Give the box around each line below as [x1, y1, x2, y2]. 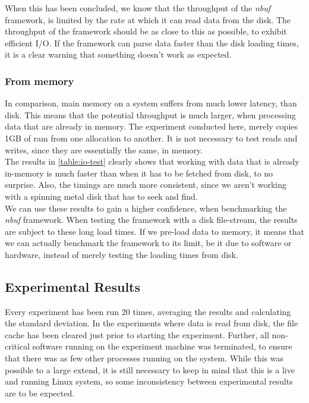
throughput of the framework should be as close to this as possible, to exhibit [5, 25, 287, 37]
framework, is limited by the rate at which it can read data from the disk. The [5, 13, 291, 26]
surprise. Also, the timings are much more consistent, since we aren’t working [5, 178, 286, 191]
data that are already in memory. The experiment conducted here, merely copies [5, 120, 298, 133]
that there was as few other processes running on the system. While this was [5, 352, 284, 364]
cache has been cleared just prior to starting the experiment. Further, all [5, 328, 269, 341]
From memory [5, 73, 74, 88]
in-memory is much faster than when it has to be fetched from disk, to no [5, 166, 273, 179]
